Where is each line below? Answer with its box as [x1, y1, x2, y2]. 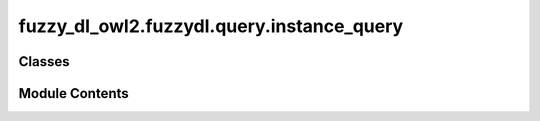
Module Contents [18, 85, 129, 102]
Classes [18, 53, 70, 70]
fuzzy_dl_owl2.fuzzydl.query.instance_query [18, 15, 404, 37]
